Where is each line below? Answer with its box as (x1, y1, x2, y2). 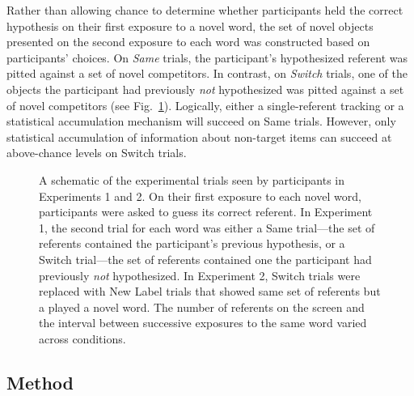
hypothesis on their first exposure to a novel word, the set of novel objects (6, 17, 374, 34)
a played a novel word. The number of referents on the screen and (39, 298, 365, 315)
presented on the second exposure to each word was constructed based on (6, 33, 370, 50)
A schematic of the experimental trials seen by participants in (39, 171, 345, 188)
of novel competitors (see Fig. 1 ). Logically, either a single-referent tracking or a (6, 96, 404, 113)
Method (6, 369, 74, 394)
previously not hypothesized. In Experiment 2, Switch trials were (39, 266, 361, 283)
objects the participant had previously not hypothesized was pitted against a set (6, 80, 404, 97)
